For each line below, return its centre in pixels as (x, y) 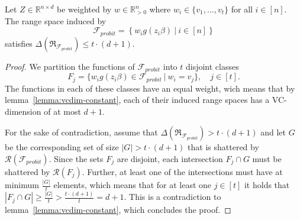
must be (267, 158)
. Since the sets (76, 158)
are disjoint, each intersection (170, 158)
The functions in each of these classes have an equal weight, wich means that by (150, 88)
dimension (23, 111)
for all (242, 9)
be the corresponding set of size (62, 147)
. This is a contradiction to (172, 197)
